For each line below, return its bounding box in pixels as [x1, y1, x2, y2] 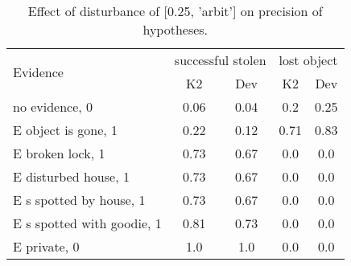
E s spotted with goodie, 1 [13, 214, 162, 232]
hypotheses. [142, 20, 209, 39]
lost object [279, 51, 338, 69]
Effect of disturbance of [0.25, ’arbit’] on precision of [27, 2, 323, 20]
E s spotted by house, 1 [13, 190, 146, 209]
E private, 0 [13, 237, 80, 256]
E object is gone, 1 [13, 121, 118, 139]
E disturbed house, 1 [13, 167, 130, 186]
